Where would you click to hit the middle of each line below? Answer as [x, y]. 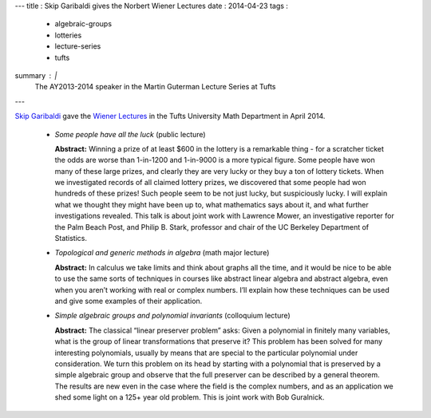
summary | [36, 75]
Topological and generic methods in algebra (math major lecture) [162, 253]
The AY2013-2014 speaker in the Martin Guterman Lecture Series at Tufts [155, 87]
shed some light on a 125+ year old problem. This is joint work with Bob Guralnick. [190, 397]
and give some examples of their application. [129, 301]
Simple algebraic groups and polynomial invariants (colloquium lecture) [172, 316]
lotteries [68, 35]
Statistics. [71, 239]
